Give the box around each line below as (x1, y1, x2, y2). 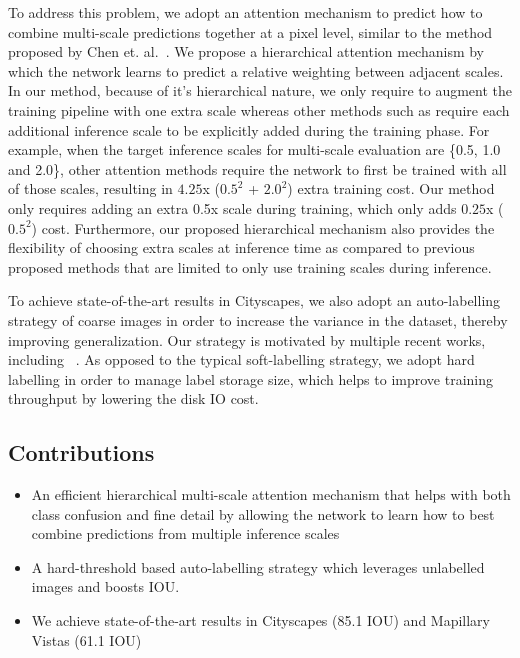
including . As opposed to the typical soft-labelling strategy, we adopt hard (8, 349, 475, 370)
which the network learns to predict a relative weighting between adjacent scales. (8, 60, 504, 81)
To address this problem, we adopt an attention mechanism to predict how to (8, 2, 483, 22)
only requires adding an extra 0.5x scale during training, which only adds (8, 197, 457, 218)
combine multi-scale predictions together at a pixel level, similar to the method (8, 21, 493, 42)
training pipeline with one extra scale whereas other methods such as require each (8, 99, 510, 120)
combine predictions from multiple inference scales (31, 523, 340, 544)
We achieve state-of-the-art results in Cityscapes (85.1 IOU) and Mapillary (31, 610, 491, 631)
